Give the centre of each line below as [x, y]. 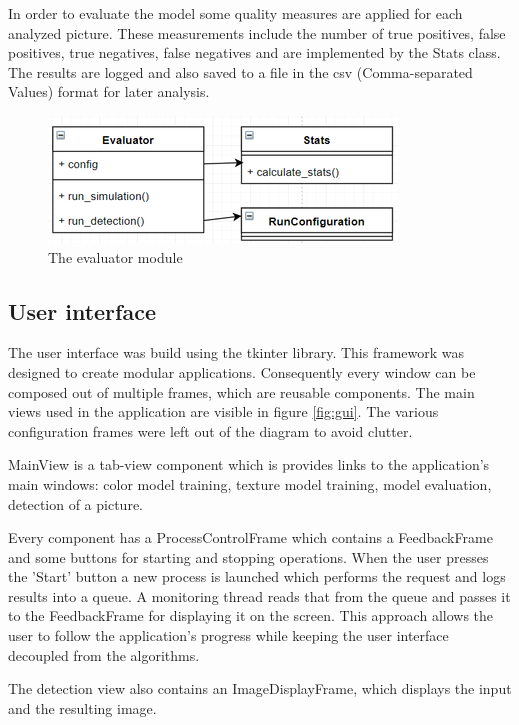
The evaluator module [115, 256]
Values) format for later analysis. [109, 91]
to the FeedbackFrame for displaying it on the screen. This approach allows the [251, 615]
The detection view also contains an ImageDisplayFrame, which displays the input [260, 688]
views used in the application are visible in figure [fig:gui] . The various [223, 411]
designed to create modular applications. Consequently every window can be [242, 371]
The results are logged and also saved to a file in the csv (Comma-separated [240, 71]
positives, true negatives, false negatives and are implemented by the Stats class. [254, 52]
